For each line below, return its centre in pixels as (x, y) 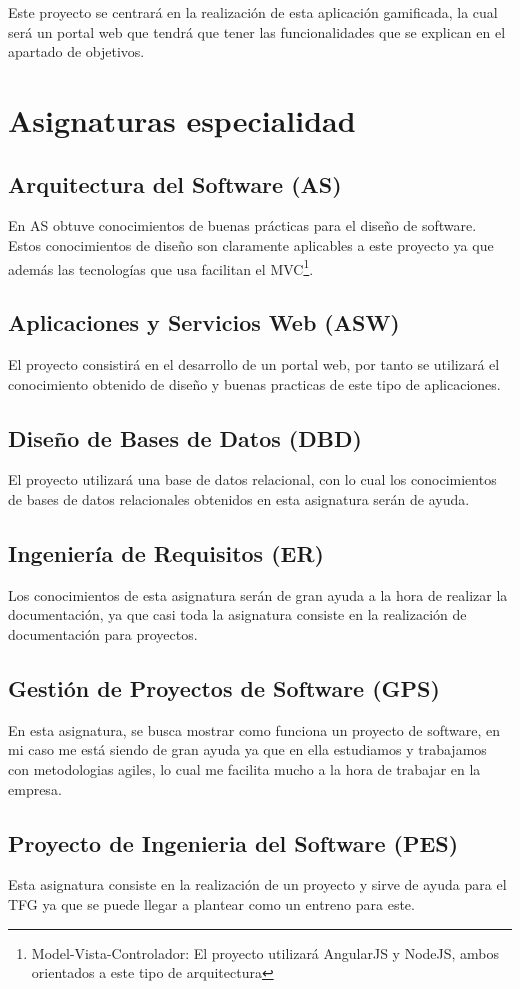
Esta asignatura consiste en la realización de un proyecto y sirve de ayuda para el (257, 884)
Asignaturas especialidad (182, 119)
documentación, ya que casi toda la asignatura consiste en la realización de (237, 614)
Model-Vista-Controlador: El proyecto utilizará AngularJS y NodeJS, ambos (265, 952)
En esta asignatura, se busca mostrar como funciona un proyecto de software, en (254, 729)
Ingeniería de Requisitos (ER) (166, 552)
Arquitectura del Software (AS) (175, 183)
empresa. (35, 788)
